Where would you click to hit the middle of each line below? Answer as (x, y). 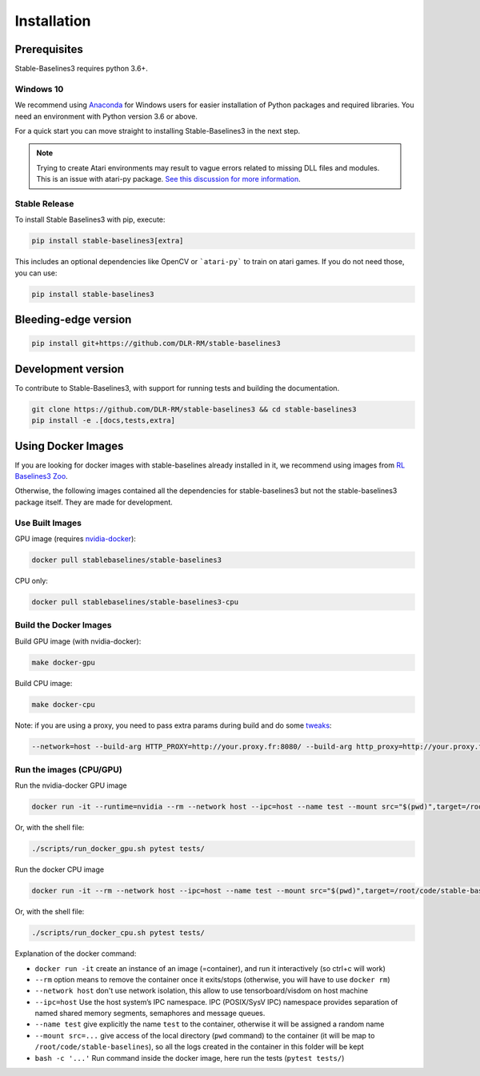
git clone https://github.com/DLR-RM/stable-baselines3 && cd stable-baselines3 (194, 409)
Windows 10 (39, 89)
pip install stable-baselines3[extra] (108, 241)
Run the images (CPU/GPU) (69, 769)
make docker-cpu (64, 704)
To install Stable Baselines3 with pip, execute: (90, 219)
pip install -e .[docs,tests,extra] (104, 421)
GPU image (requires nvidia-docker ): (75, 538)
